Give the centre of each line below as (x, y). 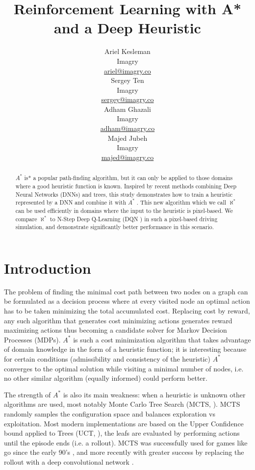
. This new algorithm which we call (181, 202)
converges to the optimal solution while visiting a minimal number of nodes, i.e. (124, 368)
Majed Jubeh (127, 138)
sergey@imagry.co (127, 99)
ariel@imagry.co (127, 70)
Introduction (48, 268)
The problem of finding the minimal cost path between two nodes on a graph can (126, 291)
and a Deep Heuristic (127, 28)
